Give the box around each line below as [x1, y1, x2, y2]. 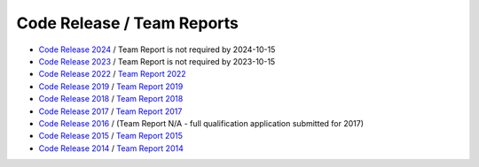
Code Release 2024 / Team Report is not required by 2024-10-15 [38, 44, 276, 55]
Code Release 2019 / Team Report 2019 [38, 80, 184, 92]
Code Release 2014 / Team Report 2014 [38, 142, 184, 154]
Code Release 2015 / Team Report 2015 [38, 131, 184, 141]
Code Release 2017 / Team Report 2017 [38, 106, 183, 117]
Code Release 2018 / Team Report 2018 [38, 94, 184, 104]
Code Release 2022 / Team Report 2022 [38, 69, 186, 80]
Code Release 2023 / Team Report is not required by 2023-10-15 [38, 56, 276, 66]
